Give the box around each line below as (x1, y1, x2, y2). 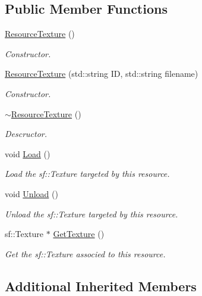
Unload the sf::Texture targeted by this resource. (5, 207, 178, 220)
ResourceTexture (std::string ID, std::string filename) (5, 67, 198, 80)
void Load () (5, 147, 50, 160)
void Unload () (5, 187, 58, 200)
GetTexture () (53, 228, 105, 240)
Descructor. (5, 127, 48, 140)
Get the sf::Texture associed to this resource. (5, 247, 166, 260)
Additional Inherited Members (5, 276, 197, 295)
